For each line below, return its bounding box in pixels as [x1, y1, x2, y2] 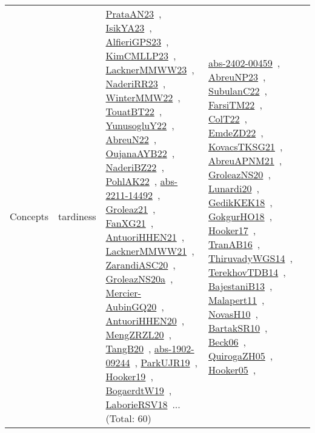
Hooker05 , [208, 362, 256, 377]
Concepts [10, 209, 49, 223]
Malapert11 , [208, 292, 265, 307]
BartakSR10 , [208, 320, 268, 335]
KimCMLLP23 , [105, 49, 176, 62]
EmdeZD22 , [208, 125, 264, 139]
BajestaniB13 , [208, 278, 273, 293]
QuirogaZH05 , [208, 348, 273, 363]
